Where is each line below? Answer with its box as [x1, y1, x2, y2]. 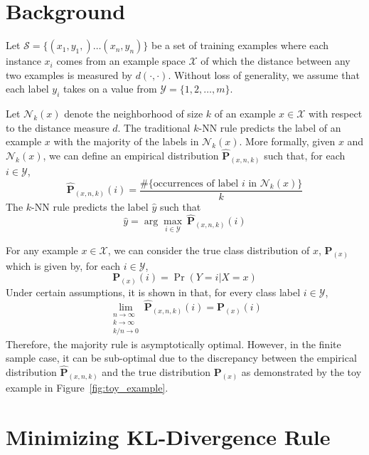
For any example [6, 242, 78, 257]
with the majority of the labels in [53, 134, 199, 149]
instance [6, 53, 41, 68]
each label [6, 81, 49, 96]
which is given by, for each [6, 258, 121, 273]
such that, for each [264, 148, 346, 163]
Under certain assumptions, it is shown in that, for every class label [6, 284, 301, 299]
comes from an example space [56, 53, 186, 68]
